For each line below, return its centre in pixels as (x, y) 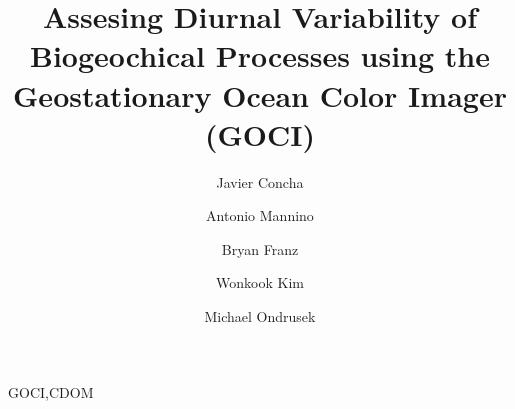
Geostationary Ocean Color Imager (260, 94)
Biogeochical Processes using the (259, 55)
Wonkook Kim (260, 282)
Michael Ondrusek (260, 316)
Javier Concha (260, 181)
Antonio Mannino (260, 215)
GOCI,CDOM (51, 391)
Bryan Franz (260, 248)
